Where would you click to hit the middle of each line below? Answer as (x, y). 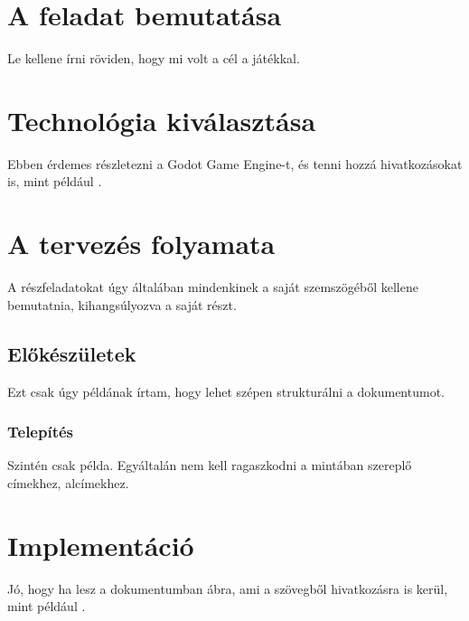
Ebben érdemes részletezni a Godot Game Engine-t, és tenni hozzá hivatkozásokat (235, 163)
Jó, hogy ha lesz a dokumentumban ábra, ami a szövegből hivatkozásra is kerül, (228, 588)
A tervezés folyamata (141, 244)
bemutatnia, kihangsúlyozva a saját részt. (122, 304)
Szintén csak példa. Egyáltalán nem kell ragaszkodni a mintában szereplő (210, 465)
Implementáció (101, 545)
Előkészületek (72, 353)
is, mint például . (55, 181)
